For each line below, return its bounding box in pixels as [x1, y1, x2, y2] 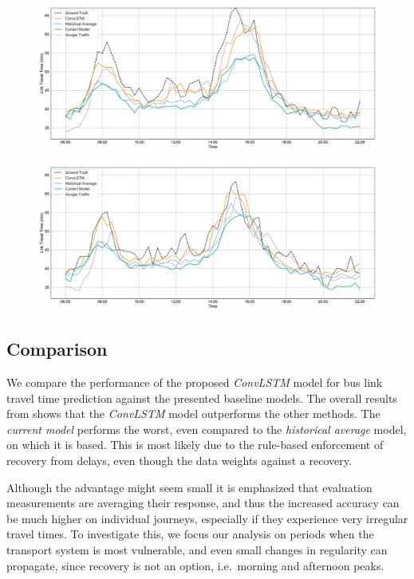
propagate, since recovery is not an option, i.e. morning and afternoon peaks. [6, 557, 384, 573]
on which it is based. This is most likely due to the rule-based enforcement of [6, 436, 384, 453]
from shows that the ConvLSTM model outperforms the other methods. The [6, 405, 380, 422]
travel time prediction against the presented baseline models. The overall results [6, 389, 397, 406]
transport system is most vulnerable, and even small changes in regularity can [6, 542, 388, 558]
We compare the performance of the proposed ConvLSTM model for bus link [6, 374, 383, 391]
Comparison [6, 337, 108, 361]
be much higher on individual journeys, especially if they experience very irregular [6, 510, 408, 526]
